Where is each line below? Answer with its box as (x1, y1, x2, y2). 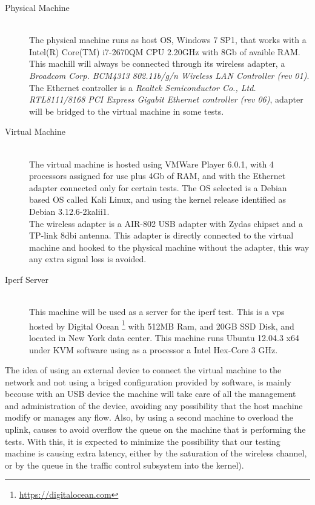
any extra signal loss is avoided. (29, 252, 147, 265)
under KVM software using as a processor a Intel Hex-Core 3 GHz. (29, 343, 278, 356)
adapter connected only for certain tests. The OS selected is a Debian (29, 181, 287, 194)
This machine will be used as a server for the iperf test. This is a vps (29, 305, 285, 318)
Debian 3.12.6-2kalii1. (29, 205, 110, 217)
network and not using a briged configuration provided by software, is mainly (5, 375, 291, 388)
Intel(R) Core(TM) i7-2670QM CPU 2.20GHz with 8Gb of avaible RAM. (29, 45, 300, 58)
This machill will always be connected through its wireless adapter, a (29, 57, 285, 70)
